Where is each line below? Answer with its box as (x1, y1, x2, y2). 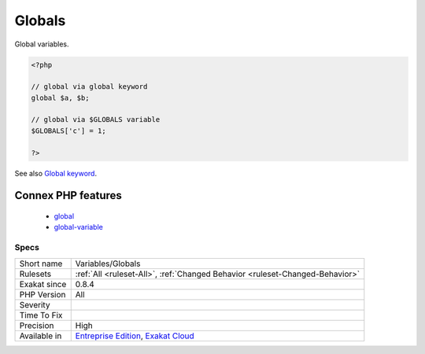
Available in (19, 330, 62, 341)
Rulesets (19, 268, 51, 279)
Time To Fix (19, 309, 63, 320)
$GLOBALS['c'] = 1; (31, 126, 106, 135)
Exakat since (19, 278, 67, 289)
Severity (19, 299, 50, 310)
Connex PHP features (14, 189, 122, 202)
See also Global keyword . (14, 168, 98, 178)
